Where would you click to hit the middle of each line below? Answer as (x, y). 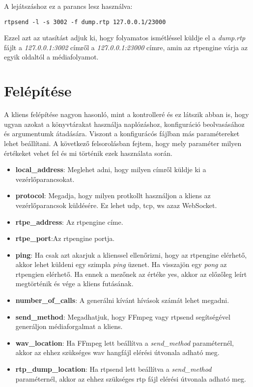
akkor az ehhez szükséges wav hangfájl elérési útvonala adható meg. (117, 352)
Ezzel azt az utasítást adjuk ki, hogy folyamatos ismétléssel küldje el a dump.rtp (125, 38)
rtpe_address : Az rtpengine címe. (69, 222)
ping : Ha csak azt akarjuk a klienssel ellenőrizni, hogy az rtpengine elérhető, (131, 254)
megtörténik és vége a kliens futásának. (74, 283)
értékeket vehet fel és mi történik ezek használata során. (88, 153)
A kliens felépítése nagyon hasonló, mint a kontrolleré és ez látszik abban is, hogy (126, 114)
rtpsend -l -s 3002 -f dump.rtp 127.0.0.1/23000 (85, 22)
